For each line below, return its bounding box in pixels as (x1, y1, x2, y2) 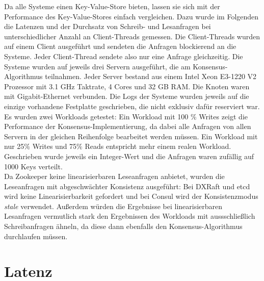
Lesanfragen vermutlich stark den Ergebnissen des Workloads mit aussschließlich (4, 211, 255, 221)
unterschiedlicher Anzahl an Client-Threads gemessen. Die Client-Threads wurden (4, 31, 260, 41)
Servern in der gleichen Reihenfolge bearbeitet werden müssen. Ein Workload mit (4, 131, 258, 141)
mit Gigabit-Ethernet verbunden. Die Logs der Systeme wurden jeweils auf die (4, 91, 249, 101)
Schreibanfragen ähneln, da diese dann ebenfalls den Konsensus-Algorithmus (4, 221, 243, 232)
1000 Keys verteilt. (4, 161, 63, 171)
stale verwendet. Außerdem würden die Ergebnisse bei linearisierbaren (4, 200, 223, 211)
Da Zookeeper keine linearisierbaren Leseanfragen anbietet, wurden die (4, 171, 225, 182)
